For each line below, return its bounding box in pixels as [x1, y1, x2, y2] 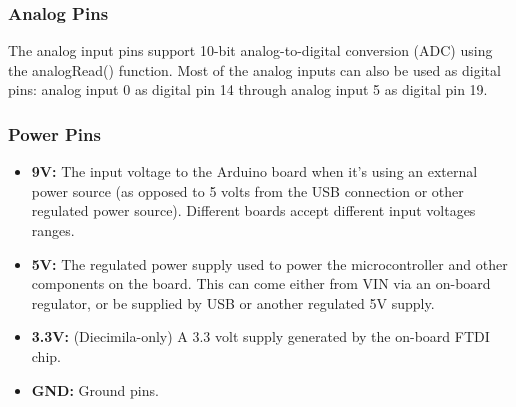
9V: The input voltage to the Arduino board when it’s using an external [31, 161, 478, 182]
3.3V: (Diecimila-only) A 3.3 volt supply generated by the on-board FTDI [31, 326, 490, 347]
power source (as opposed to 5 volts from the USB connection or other [31, 180, 464, 201]
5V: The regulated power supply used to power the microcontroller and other [31, 253, 508, 274]
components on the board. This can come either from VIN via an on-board [31, 273, 491, 294]
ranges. [31, 220, 75, 240]
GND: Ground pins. [31, 379, 159, 400]
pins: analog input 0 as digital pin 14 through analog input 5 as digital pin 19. [8, 79, 488, 100]
